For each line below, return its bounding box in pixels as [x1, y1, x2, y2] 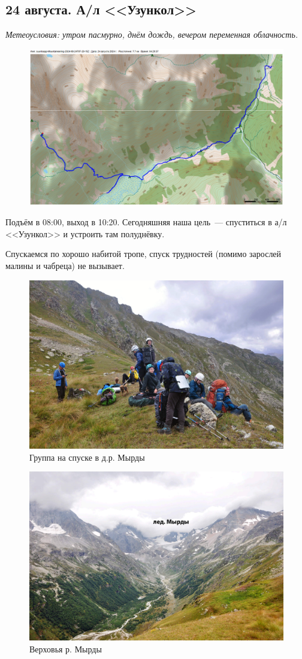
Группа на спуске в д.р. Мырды [29, 451, 145, 463]
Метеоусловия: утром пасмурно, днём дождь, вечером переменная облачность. [5, 28, 298, 41]
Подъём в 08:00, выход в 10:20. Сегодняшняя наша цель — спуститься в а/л [5, 216, 287, 228]
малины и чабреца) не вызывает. [5, 259, 125, 272]
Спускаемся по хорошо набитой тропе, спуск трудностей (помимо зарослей [5, 247, 282, 260]
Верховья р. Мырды [29, 642, 102, 655]
